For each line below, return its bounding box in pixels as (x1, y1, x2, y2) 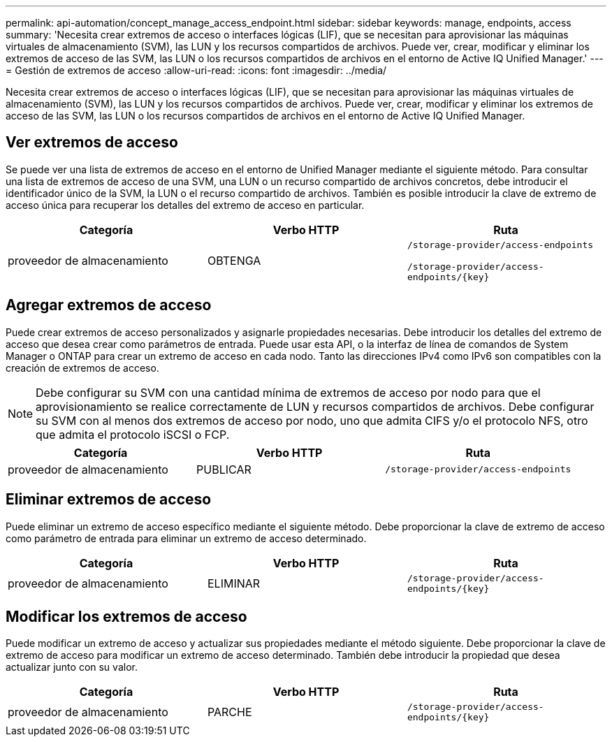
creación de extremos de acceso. (6, 361, 159, 374)
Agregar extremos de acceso (6, 296, 212, 314)
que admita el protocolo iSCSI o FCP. (36, 427, 230, 442)
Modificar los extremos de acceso (6, 607, 247, 625)
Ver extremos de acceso (6, 133, 178, 152)
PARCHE (207, 705, 252, 720)
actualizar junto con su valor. (6, 661, 138, 674)
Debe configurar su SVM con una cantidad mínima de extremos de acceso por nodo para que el (36, 385, 541, 400)
